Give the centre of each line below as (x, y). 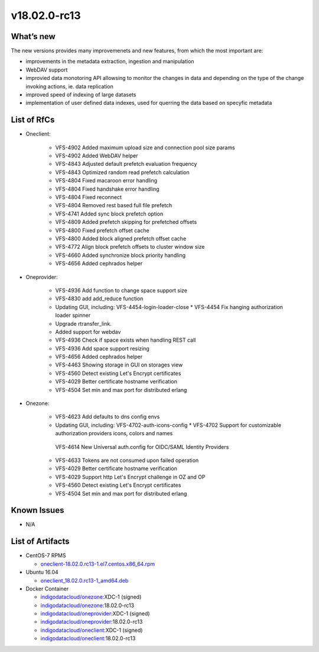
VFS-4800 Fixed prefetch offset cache (102, 230)
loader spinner (73, 315)
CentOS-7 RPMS (46, 555)
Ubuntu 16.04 (42, 572)
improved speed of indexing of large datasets (81, 95)
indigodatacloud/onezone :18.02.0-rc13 (87, 605)
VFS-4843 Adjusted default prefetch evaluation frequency (126, 164)
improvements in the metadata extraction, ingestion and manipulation (110, 62)
